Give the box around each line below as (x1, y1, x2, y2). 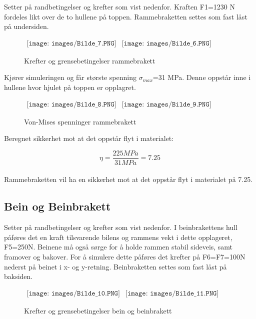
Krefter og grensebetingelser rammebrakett (24, 55, 155, 65)
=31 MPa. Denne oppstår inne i (152, 72, 251, 82)
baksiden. (4, 271, 33, 281)
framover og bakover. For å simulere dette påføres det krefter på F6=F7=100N (4, 251, 245, 262)
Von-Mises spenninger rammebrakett (24, 116, 136, 126)
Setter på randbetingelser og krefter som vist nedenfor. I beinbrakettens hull (4, 222, 237, 232)
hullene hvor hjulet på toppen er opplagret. (4, 82, 136, 92)
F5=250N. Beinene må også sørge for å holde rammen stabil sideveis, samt (4, 241, 233, 252)
